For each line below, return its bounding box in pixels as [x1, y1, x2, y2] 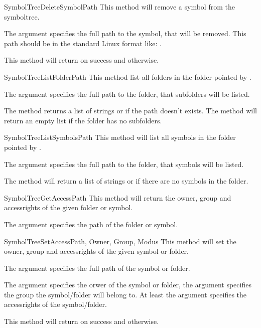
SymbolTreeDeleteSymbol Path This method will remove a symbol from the [4, 2, 235, 12]
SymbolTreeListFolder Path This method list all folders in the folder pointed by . [4, 71, 251, 82]
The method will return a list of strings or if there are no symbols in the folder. [4, 176, 248, 186]
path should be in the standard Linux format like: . [4, 38, 162, 48]
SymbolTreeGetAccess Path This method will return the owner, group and [4, 192, 231, 203]
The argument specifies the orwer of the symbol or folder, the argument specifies [4, 279, 251, 290]
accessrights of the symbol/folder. [4, 299, 107, 309]
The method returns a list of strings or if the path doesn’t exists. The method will [4, 105, 257, 116]
